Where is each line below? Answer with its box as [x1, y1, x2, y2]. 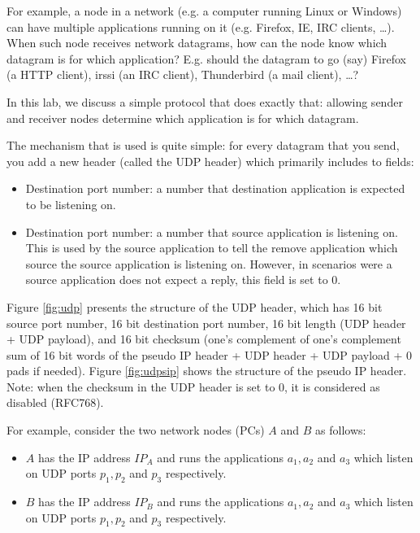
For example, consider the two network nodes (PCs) [6, 422, 265, 439]
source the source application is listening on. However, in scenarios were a [25, 255, 392, 272]
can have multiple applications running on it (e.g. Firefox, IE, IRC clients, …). [6, 18, 395, 35]
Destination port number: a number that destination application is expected [25, 180, 405, 197]
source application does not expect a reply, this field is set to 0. [25, 271, 341, 288]
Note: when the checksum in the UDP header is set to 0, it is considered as [6, 378, 380, 395]
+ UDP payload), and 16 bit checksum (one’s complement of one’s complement [6, 330, 401, 347]
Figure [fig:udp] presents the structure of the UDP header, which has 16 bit [6, 298, 383, 315]
